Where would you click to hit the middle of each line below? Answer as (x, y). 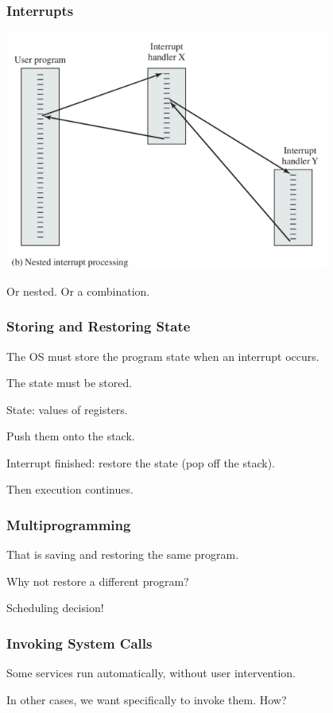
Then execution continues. (70, 489)
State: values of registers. (67, 409)
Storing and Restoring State (99, 326)
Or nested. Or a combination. (78, 291)
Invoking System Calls (79, 643)
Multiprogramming (69, 524)
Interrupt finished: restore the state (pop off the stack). (141, 462)
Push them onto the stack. (71, 436)
